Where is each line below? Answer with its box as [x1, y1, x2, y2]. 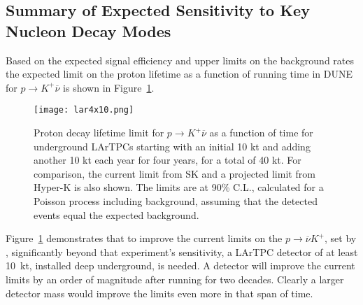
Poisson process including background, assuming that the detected [34, 194, 318, 208]
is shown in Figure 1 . [63, 80, 155, 94]
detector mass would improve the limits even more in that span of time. [6, 285, 313, 300]
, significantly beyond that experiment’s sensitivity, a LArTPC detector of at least [6, 244, 358, 259]
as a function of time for [209, 125, 313, 140]
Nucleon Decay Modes [6, 20, 171, 41]
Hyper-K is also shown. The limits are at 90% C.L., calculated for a [34, 180, 324, 194]
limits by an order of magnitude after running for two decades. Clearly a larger [6, 271, 344, 286]
